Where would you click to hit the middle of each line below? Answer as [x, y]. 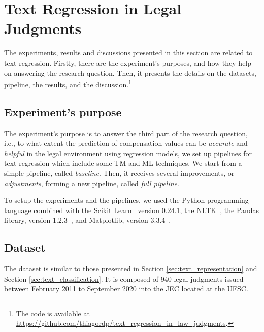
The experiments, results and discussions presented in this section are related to [128, 53]
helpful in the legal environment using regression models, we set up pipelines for [128, 153]
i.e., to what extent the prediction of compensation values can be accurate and [126, 143]
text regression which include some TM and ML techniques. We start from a [123, 163]
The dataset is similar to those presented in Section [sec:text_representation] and [131, 269]
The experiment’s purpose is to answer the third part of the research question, [126, 133]
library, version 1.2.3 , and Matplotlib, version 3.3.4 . [88, 220]
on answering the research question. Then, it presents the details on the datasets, [130, 72]
